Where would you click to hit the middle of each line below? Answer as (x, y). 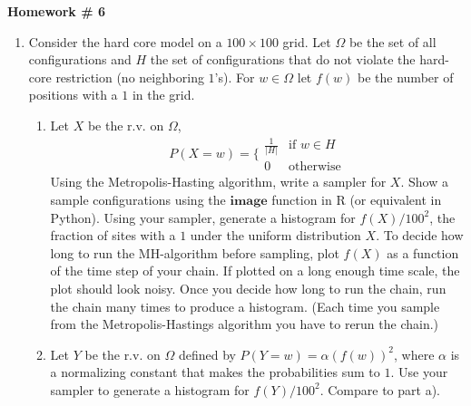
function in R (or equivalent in (357, 200)
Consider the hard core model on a (125, 41)
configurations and (80, 59)
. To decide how (420, 235)
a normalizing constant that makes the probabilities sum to (215, 372)
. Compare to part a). (380, 389)
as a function (423, 252)
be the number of (406, 77)
